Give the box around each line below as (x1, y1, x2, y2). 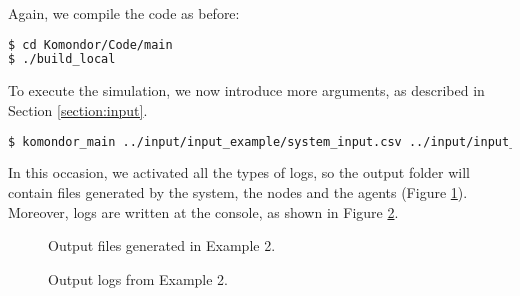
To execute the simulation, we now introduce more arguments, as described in (8, 80, 485, 101)
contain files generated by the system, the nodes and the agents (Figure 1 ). (8, 182, 468, 202)
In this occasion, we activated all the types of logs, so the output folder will (8, 162, 471, 183)
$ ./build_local (8, 52, 116, 67)
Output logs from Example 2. (48, 268, 228, 289)
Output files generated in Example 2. (48, 235, 276, 256)
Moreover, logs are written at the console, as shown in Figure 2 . (8, 201, 399, 222)
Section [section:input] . (8, 99, 148, 120)
